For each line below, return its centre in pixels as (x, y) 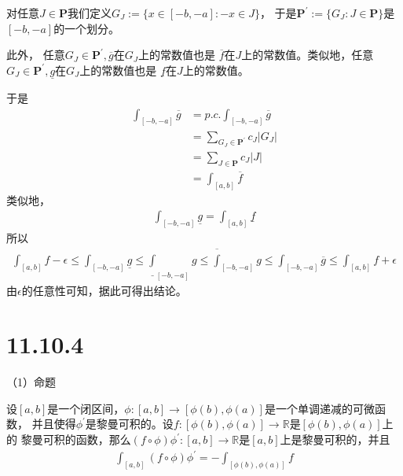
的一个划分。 (87, 28)
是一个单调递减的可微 (319, 408)
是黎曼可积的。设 (129, 424)
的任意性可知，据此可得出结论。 (104, 290)
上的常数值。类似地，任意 (308, 55)
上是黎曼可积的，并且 (335, 439)
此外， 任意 (36, 55)
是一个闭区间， (86, 408)
